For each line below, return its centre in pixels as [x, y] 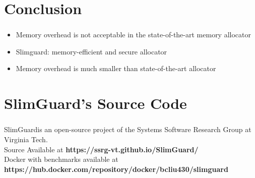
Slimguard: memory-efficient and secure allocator [91, 51]
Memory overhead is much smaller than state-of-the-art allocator [116, 68]
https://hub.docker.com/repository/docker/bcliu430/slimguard [116, 169]
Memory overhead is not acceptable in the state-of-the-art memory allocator [133, 35]
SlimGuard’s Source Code [95, 103]
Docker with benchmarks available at [61, 159]
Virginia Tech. [26, 139]
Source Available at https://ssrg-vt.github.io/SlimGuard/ [101, 149]
